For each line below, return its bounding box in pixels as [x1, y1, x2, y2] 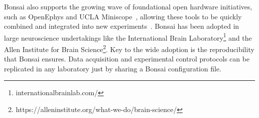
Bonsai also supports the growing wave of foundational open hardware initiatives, [4, 1, 253, 11]
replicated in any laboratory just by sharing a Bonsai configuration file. [4, 63, 222, 73]
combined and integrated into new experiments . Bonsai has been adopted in [4, 21, 239, 31]
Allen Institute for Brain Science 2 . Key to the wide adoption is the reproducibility [4, 43, 255, 54]
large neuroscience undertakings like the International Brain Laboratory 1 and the [4, 31, 252, 43]
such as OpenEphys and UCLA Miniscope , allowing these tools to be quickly [4, 11, 242, 21]
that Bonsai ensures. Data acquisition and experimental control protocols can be [4, 54, 250, 64]
